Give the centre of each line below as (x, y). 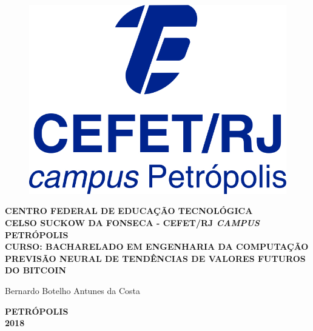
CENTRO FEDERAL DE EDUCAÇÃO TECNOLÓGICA (129, 211)
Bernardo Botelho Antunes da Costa (73, 290)
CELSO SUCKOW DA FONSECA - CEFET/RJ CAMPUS (132, 222)
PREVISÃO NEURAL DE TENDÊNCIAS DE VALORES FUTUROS (155, 258)
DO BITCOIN (35, 270)
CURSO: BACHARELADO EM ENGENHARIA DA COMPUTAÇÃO (157, 246)
